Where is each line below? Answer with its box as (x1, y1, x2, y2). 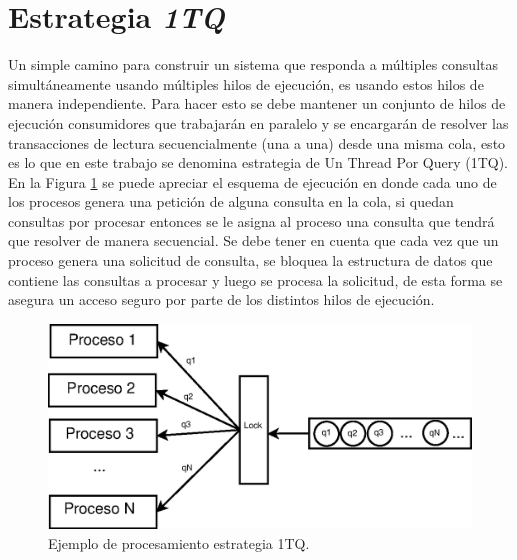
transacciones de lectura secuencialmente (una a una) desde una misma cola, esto (8, 132, 506, 153)
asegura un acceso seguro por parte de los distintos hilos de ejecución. (8, 289, 435, 310)
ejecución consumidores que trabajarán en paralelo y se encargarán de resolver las (8, 112, 509, 133)
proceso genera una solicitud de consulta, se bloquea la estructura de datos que (8, 250, 493, 271)
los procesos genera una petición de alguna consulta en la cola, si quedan (8, 191, 454, 212)
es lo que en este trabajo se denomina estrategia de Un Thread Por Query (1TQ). (8, 152, 508, 173)
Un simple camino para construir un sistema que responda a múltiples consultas (8, 54, 498, 75)
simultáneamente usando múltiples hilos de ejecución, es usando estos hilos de (8, 73, 484, 94)
